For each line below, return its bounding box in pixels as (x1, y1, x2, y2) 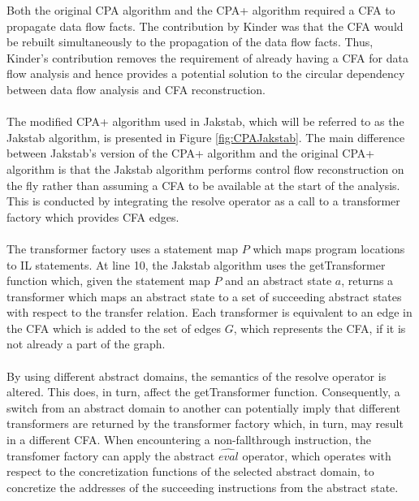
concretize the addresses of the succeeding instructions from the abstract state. (6, 479, 399, 496)
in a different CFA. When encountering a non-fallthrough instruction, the (6, 431, 371, 448)
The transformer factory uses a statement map (6, 240, 239, 257)
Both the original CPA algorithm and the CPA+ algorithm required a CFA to (6, 2, 395, 18)
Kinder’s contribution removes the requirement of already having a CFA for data (6, 49, 408, 66)
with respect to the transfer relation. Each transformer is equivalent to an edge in (6, 304, 413, 321)
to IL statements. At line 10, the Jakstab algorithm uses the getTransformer (6, 256, 386, 273)
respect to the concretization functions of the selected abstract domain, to (6, 463, 374, 480)
